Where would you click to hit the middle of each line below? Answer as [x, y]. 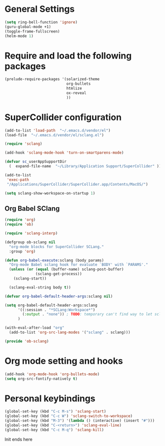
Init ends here [18, 439]
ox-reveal [76, 93]
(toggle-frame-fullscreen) [32, 31]
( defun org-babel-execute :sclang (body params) [54, 260]
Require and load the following [68, 56]
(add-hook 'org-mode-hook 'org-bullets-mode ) [52, 374]
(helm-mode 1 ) [19, 36]
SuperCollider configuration [63, 117]
